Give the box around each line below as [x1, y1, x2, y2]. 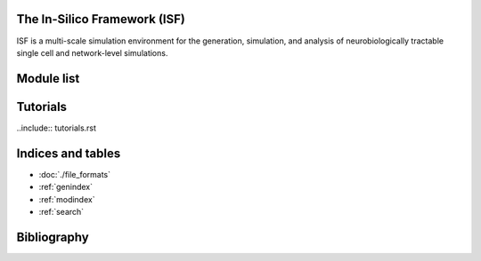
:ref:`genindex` [38, 182, 94, 193]
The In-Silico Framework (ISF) [16, 12, 186, 27]
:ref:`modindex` [38, 194, 95, 204]
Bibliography [16, 229, 89, 244]
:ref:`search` [38, 206, 85, 217]
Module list [16, 71, 80, 86]
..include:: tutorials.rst [16, 123, 97, 133]
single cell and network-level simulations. [16, 47, 168, 58]
